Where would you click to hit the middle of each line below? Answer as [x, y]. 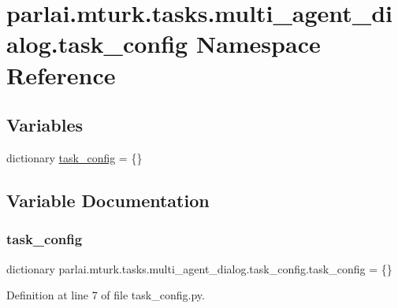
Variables [45, 125]
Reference [61, 74]
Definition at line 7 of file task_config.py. [106, 295]
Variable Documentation [108, 200]
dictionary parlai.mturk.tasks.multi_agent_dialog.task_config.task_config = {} [199, 268]
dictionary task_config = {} [74, 157]
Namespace [258, 44]
